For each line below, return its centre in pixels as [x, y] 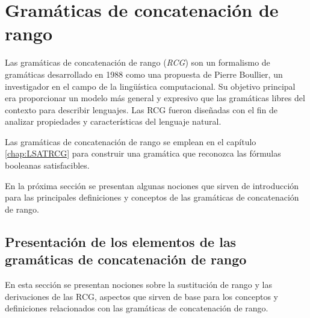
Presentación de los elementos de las [121, 241]
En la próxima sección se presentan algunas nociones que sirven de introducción [152, 185]
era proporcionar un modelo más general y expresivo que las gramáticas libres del [155, 98]
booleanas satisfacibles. [47, 165]
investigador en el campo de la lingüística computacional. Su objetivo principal [150, 86]
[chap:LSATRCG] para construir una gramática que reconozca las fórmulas [143, 153]
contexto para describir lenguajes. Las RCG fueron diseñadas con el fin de [141, 109]
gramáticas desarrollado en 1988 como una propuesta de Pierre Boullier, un [144, 74]
